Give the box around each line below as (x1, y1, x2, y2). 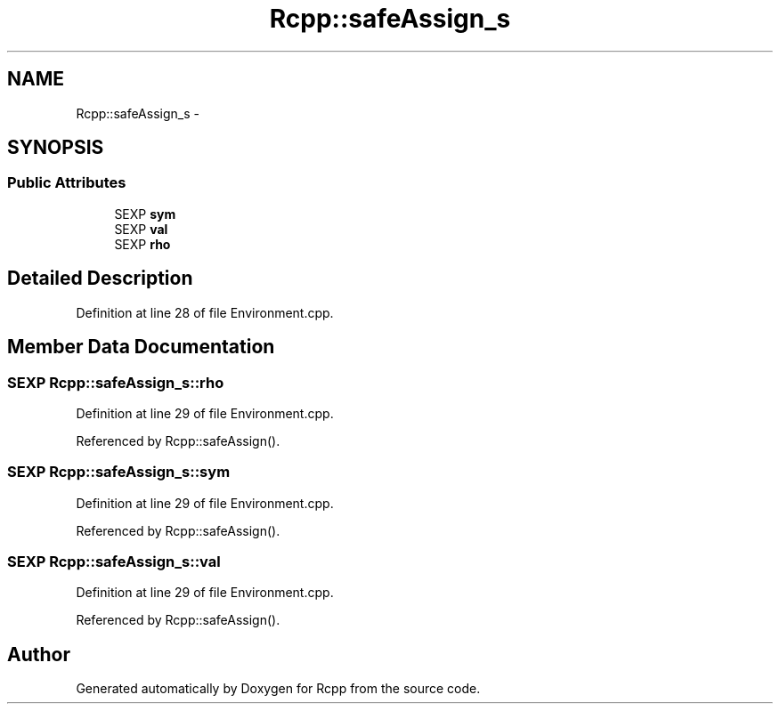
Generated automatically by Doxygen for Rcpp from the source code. (76, 681, 481, 697)
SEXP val (114, 221, 168, 237)
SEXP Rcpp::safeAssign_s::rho (7, 373, 224, 392)
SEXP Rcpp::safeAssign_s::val (7, 553, 221, 570)
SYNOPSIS (7, 136, 104, 159)
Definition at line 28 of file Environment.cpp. (76, 304, 334, 320)
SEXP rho (114, 236, 171, 252)
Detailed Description (7, 267, 193, 290)
